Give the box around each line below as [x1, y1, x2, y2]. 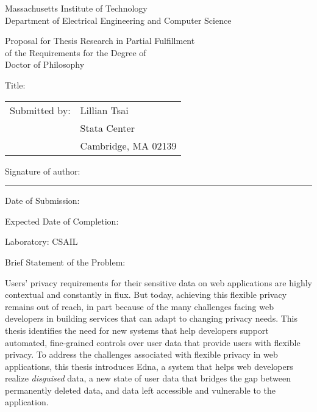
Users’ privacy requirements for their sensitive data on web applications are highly [5, 276, 312, 289]
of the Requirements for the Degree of [5, 46, 146, 59]
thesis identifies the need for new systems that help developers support [5, 323, 269, 336]
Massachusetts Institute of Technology [5, 2, 148, 14]
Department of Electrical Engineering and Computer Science [5, 13, 232, 26]
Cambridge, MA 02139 [80, 138, 177, 153]
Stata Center [80, 120, 135, 135]
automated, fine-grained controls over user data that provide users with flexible [5, 336, 301, 349]
